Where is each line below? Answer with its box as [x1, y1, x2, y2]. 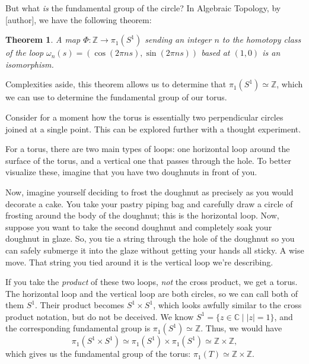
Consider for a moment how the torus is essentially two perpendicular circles [5, 110, 283, 123]
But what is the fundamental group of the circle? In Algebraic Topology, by [5, 2, 281, 14]
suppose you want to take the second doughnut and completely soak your [5, 220, 272, 233]
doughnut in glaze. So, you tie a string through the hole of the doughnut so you [5, 232, 295, 245]
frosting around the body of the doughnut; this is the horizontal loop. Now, [5, 209, 279, 221]
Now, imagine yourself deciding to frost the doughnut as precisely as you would [5, 185, 294, 198]
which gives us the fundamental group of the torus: [5, 347, 191, 360]
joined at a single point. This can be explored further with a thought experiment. [5, 122, 301, 135]
